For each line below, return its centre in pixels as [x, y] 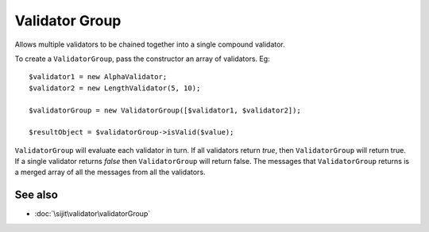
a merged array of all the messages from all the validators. [110, 172]
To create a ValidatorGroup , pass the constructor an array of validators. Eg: [142, 59]
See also [37, 195]
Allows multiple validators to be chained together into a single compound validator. [150, 44]
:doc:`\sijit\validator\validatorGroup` [93, 214]
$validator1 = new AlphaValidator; [98, 77]
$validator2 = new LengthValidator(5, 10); [115, 88]
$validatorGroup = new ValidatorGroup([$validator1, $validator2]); [165, 110]
